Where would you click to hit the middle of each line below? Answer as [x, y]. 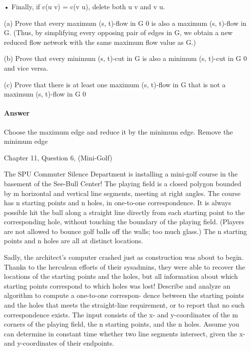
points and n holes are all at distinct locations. [74, 241]
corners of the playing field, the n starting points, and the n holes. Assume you [122, 324]
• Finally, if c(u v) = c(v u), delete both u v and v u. [85, 6]
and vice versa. [26, 68]
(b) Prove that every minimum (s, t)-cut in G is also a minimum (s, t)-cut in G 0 [125, 58]
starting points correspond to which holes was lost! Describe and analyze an [117, 285]
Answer [17, 113]
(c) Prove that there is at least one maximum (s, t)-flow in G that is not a [115, 84]
